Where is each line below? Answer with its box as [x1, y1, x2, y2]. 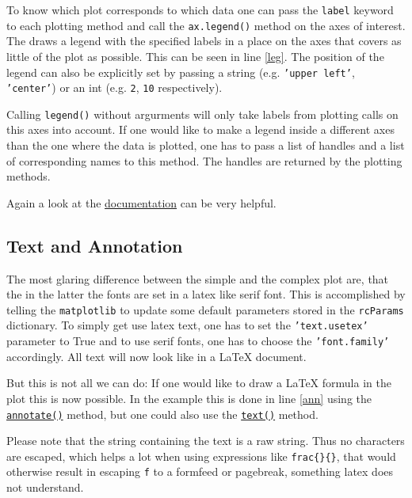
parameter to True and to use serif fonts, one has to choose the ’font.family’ [6, 333, 390, 349]
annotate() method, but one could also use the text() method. [6, 405, 319, 422]
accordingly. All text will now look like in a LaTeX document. [6, 348, 307, 364]
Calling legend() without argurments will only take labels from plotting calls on [6, 105, 399, 122]
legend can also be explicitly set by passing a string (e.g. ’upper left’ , [6, 63, 355, 80]
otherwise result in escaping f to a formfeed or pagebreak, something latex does [6, 463, 394, 480]
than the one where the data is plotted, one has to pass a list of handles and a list [6, 137, 405, 154]
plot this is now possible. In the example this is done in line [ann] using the [6, 390, 372, 406]
